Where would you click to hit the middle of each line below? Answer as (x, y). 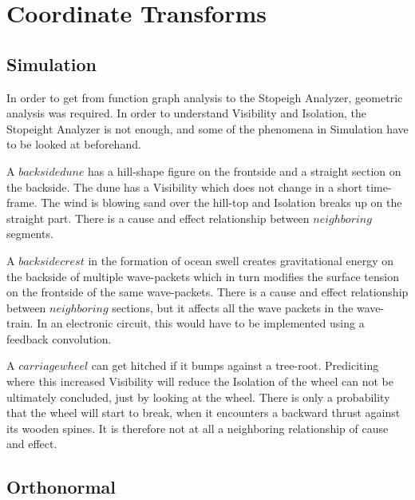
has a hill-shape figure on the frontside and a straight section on (245, 171)
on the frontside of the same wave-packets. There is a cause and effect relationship (207, 292)
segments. (30, 234)
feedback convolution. (59, 338)
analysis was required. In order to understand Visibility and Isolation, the (187, 113)
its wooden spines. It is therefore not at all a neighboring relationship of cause (198, 428)
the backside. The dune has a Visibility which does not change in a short (185, 187)
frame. (22, 202)
